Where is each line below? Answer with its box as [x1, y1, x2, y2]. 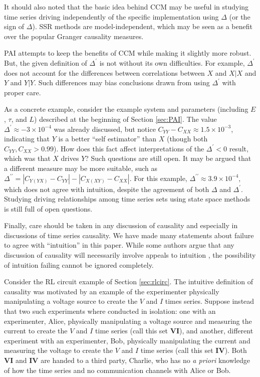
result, [229, 143, 248, 153]
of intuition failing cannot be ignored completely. [4, 259, 154, 270]
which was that [4, 153, 51, 163]
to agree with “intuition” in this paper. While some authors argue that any [4, 240, 234, 250]
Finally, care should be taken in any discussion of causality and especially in [4, 220, 238, 231]
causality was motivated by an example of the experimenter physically [4, 286, 219, 296]
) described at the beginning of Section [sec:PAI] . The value [34, 113, 217, 124]
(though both [166, 133, 208, 144]
